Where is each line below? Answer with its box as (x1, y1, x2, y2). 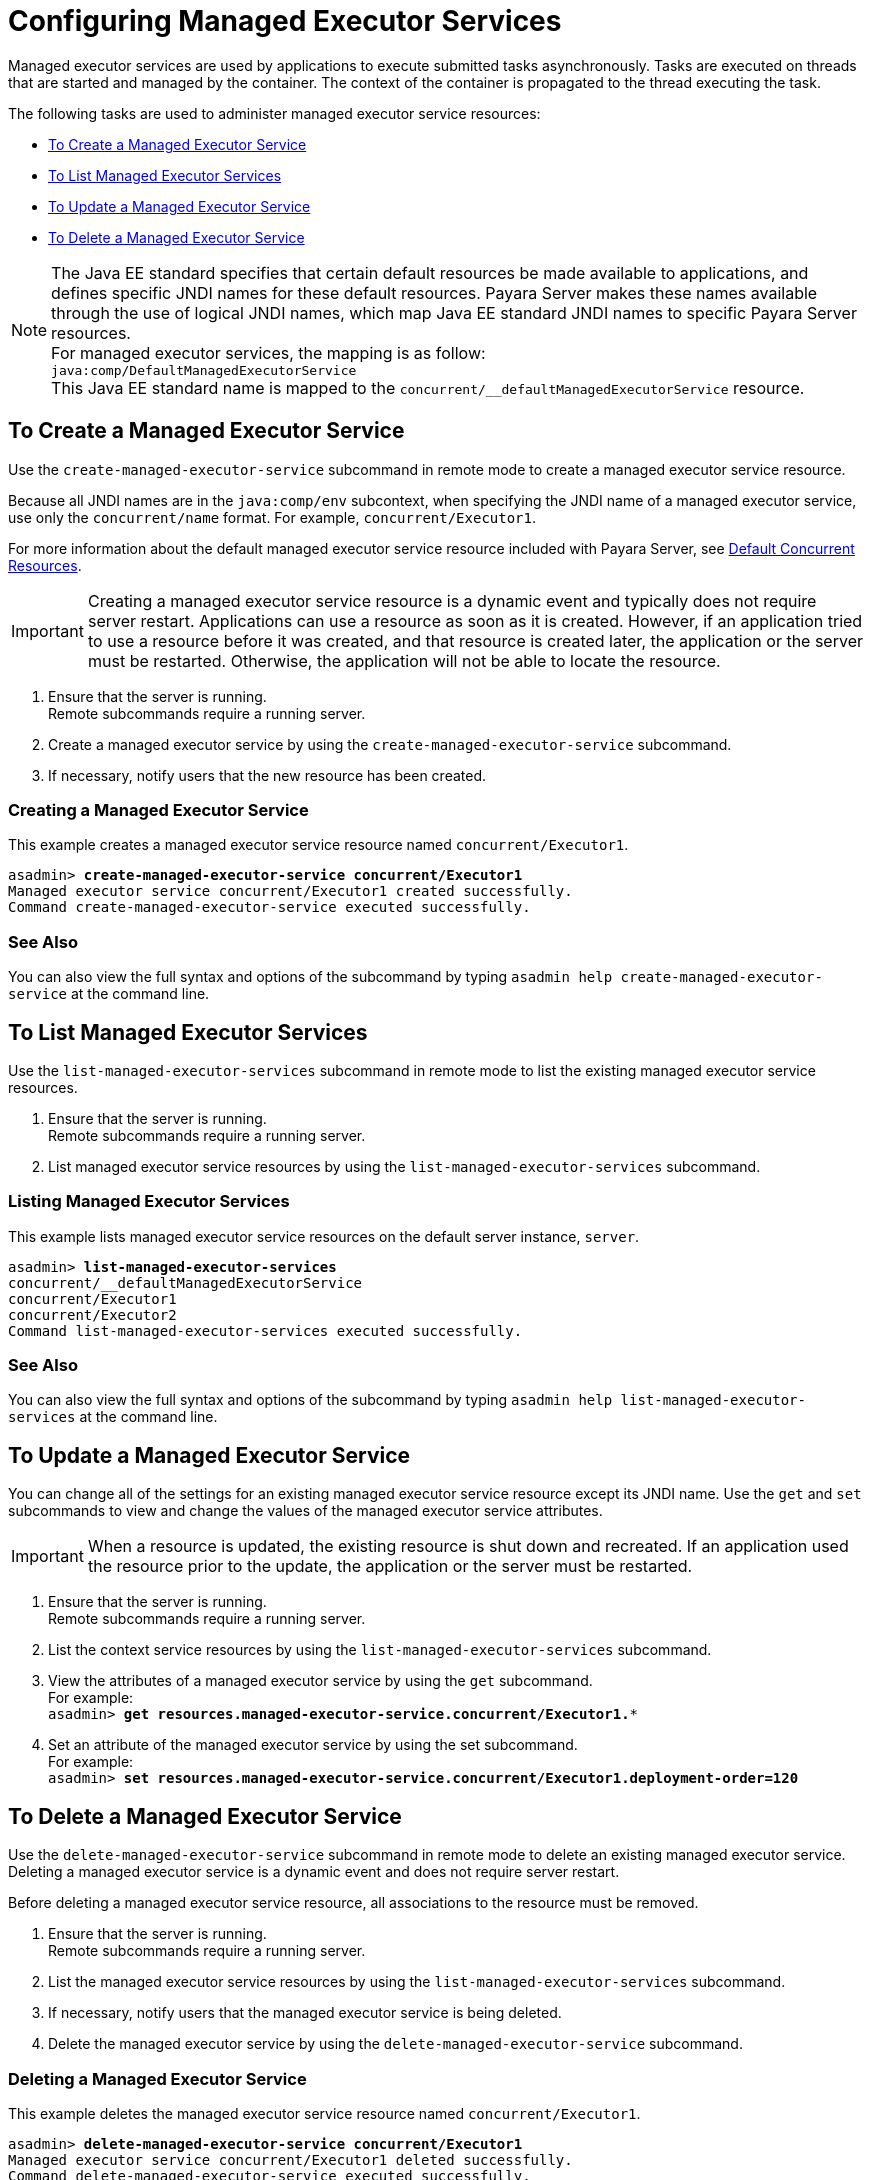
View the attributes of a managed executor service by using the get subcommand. (48, 1672, 593, 1690)
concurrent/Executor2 (8, 1306, 177, 1323)
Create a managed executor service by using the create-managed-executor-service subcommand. (48, 735, 732, 753)
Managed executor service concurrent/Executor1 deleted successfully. (8, 2151, 573, 2168)
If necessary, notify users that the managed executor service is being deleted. (48, 2004, 562, 2022)
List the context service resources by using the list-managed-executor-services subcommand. (48, 1641, 712, 1659)
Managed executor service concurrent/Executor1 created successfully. (8, 883, 573, 900)
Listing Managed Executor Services (8, 1191, 290, 1212)
